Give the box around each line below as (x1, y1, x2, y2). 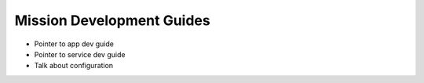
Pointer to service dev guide (34, 49, 126, 59)
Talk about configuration (34, 61, 114, 70)
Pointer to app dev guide (34, 39, 114, 49)
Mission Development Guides (14, 12, 211, 29)
